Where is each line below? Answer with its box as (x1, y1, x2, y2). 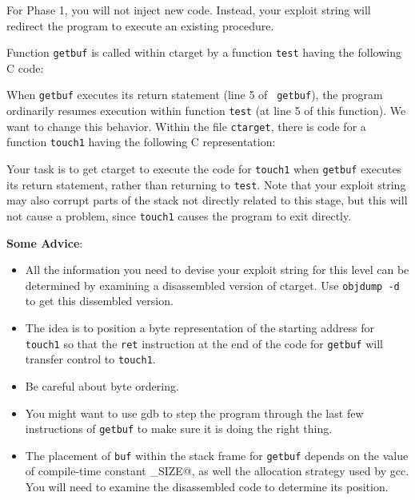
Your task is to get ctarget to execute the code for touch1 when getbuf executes (6, 161, 402, 177)
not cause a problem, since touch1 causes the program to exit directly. (6, 207, 352, 224)
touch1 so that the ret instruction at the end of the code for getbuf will (25, 335, 383, 351)
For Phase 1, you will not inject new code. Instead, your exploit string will (6, 2, 371, 18)
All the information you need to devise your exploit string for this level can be (25, 261, 409, 278)
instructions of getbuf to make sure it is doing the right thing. (25, 420, 333, 437)
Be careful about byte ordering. (25, 377, 179, 394)
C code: (6, 59, 44, 76)
